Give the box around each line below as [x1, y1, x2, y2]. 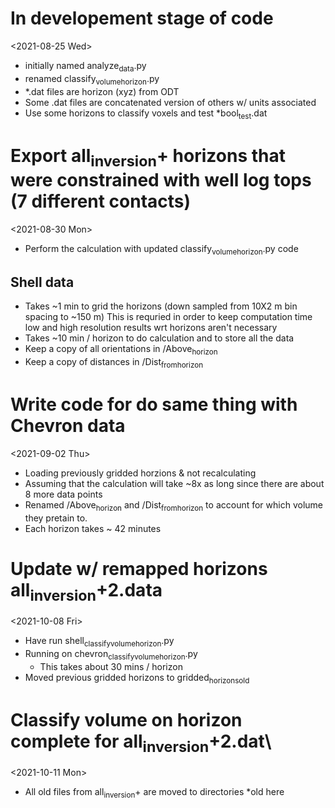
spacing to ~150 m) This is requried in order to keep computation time [24, 311, 313, 323]
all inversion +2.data [10, 578, 163, 605]
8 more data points [24, 488, 103, 500]
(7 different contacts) [10, 190, 192, 213]
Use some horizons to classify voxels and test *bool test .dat [24, 107, 268, 121]
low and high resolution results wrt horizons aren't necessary [24, 322, 278, 334]
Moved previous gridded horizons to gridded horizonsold [24, 671, 250, 686]
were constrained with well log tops [10, 169, 312, 192]
